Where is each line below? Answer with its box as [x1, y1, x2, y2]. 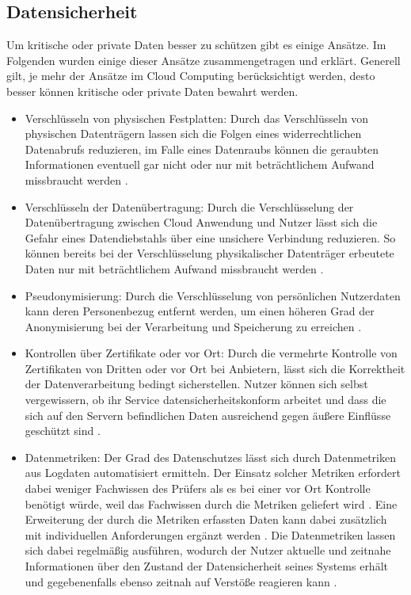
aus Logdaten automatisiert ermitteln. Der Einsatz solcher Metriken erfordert [25, 464, 401, 481]
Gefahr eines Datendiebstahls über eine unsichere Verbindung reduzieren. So [25, 229, 396, 246]
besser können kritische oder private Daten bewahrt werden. [6, 82, 299, 99]
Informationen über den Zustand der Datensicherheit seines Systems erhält [25, 558, 388, 574]
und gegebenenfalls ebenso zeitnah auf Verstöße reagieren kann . [25, 573, 337, 589]
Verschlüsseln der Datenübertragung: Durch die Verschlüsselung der [25, 198, 354, 215]
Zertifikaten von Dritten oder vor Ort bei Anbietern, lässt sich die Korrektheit [25, 360, 405, 376]
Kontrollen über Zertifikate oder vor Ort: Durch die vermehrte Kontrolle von [25, 345, 398, 361]
